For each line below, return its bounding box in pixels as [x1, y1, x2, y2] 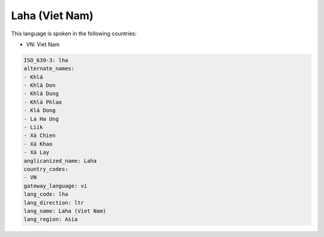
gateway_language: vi [23, 183, 88, 189]
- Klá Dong [23, 107, 56, 114]
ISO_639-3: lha [23, 57, 68, 63]
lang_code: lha [23, 191, 68, 197]
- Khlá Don [23, 82, 56, 89]
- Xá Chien [23, 132, 56, 139]
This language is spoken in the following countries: [11, 30, 137, 37]
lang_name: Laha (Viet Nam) [23, 207, 106, 214]
